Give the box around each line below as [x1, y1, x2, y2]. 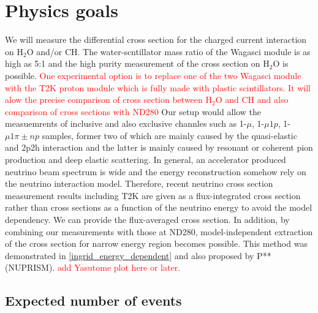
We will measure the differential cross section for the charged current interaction [5, 33, 307, 46]
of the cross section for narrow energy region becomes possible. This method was [5, 237, 308, 250]
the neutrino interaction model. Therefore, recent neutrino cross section [5, 177, 273, 190]
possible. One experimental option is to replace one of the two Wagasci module [5, 69, 301, 81]
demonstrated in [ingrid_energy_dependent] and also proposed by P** [5, 249, 271, 262]
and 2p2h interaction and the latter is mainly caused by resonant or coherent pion [5, 141, 313, 154]
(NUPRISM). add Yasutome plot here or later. [5, 261, 181, 274]
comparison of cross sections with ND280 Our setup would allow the [5, 105, 262, 118]
